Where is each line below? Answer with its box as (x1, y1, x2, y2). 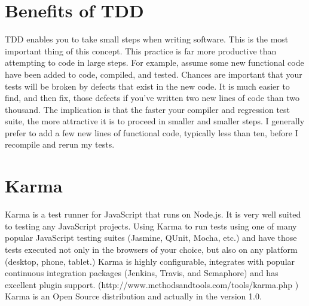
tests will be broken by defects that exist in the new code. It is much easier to (5, 79, 290, 92)
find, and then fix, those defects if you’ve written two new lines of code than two (5, 91, 299, 104)
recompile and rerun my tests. (5, 138, 115, 151)
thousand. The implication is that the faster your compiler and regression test (5, 103, 290, 115)
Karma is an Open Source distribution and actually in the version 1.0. (5, 290, 262, 302)
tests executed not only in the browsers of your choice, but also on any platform (5, 243, 298, 255)
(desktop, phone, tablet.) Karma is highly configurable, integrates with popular (5, 255, 295, 267)
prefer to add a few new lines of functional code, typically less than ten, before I (5, 126, 298, 139)
